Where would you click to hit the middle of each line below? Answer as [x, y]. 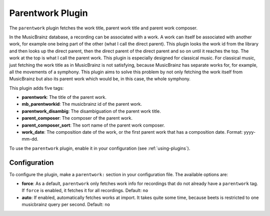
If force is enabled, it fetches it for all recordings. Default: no [85, 191]
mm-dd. [30, 139]
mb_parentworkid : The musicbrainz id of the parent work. [82, 104]
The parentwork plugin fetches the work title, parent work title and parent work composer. [103, 28]
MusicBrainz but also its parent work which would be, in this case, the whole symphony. [100, 79]
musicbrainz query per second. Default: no [66, 205]
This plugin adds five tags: [36, 88]
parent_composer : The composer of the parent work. [77, 118]
